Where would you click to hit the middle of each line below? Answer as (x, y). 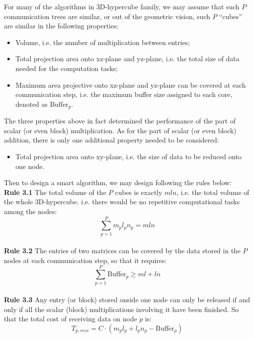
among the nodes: (30, 211)
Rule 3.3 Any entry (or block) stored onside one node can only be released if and (127, 300)
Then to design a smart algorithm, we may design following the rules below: (118, 182)
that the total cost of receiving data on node (70, 319)
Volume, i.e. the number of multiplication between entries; (103, 42)
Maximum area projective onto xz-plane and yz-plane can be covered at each (131, 84)
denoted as (32, 104)
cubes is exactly (139, 192)
